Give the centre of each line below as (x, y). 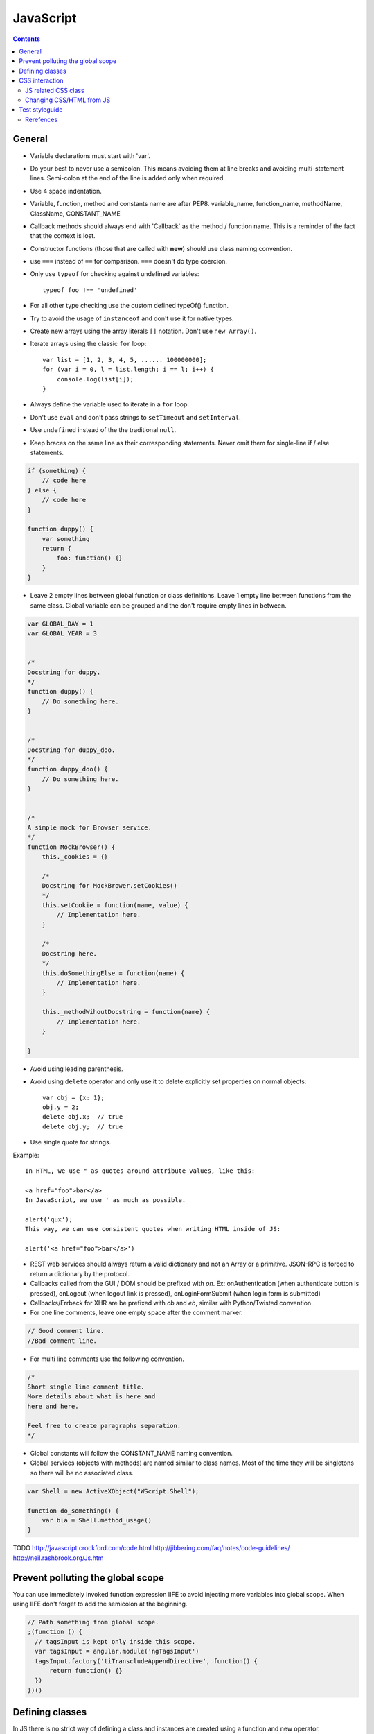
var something (66, 539)
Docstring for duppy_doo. (71, 750)
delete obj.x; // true (83, 1117)
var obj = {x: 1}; (74, 1097)
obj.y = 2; (61, 1107)
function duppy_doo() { (68, 769)
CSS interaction (41, 80)
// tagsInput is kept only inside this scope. (115, 1641)
